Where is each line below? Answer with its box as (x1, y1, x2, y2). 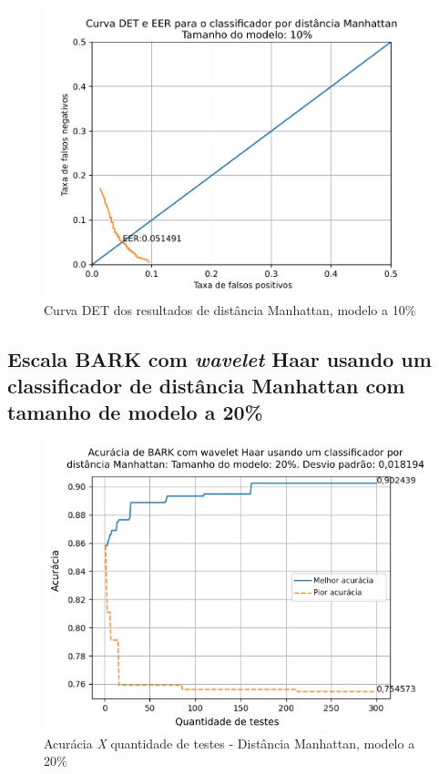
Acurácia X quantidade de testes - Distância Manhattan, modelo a (44, 733, 415, 752)
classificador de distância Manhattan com (7, 372, 405, 400)
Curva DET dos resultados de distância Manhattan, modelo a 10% (44, 300, 416, 319)
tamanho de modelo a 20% (7, 398, 263, 426)
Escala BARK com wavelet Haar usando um (7, 344, 432, 372)
